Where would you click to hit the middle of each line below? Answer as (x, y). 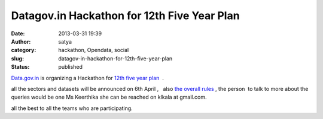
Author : (21, 41)
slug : (17, 58)
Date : (18, 33)
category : (24, 50)
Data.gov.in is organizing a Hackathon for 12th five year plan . (88, 78)
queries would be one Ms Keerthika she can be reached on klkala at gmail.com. (109, 97)
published (71, 67)
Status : (20, 67)
